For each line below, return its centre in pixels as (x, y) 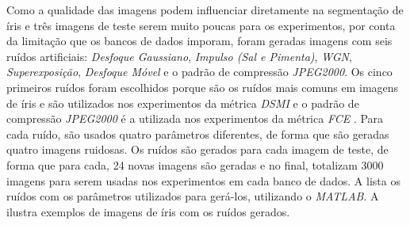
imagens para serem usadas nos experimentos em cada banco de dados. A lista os (203, 180)
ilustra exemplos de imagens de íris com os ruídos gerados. (148, 211)
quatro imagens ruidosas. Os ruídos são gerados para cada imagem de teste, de (197, 149)
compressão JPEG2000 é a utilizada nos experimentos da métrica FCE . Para (195, 118)
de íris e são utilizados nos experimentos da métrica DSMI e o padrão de (183, 103)
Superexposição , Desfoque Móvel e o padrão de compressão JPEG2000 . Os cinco (199, 72)
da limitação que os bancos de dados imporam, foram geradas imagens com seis (199, 41)
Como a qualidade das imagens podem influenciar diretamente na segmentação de (205, 10)
